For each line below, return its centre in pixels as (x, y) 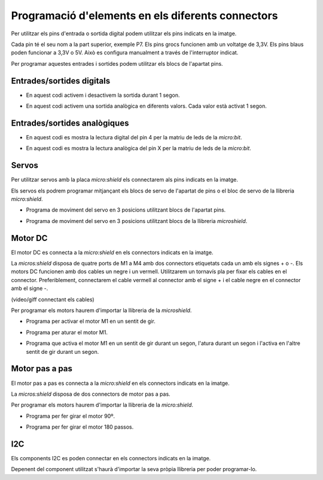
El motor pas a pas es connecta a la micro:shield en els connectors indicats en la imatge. (120, 383)
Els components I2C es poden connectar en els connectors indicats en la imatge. (111, 458)
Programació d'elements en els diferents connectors (144, 16)
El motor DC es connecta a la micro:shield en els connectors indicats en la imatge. (112, 252)
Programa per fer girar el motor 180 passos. (80, 427)
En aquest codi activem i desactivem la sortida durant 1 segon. (103, 95)
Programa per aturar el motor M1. (67, 332)
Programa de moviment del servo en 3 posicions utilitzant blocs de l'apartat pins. (126, 210)
